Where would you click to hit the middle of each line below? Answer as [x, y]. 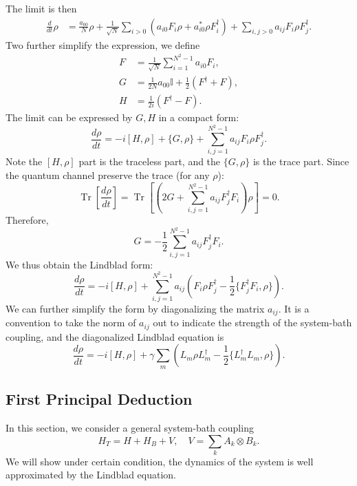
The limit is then [41, 8]
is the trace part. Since [301, 161]
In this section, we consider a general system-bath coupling [130, 427]
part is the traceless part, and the [150, 161]
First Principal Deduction [99, 399]
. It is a [294, 308]
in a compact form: [199, 117]
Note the [24, 161]
